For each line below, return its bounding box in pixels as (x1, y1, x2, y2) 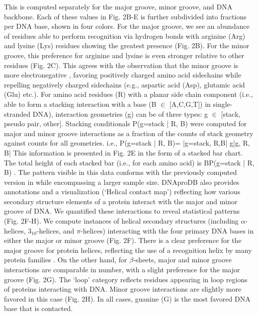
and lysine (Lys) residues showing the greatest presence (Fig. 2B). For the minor (4, 40, 250, 51)
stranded (4, 108, 31, 119)
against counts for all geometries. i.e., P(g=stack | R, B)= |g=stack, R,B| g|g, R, (4, 138, 250, 148)
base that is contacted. (4, 303, 73, 314)
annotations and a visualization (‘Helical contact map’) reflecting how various (4, 186, 241, 197)
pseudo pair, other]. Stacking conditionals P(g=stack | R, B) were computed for (4, 118, 247, 129)
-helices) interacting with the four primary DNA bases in (81, 225, 254, 236)
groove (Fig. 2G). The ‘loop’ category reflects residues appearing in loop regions (4, 274, 248, 284)
